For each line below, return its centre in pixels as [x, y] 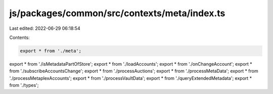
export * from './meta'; [51, 51]
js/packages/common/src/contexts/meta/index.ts [117, 13]
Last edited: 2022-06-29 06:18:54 [45, 28]
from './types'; [24, 85]
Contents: [19, 37]
